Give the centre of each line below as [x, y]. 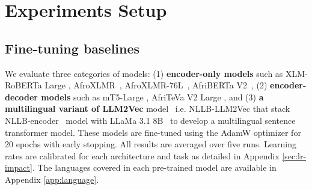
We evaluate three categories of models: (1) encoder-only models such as [144, 73]
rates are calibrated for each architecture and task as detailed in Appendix [142, 155]
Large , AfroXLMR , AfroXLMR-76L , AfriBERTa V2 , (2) [156, 85]
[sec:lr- [294, 155]
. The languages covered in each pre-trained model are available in [154, 167]
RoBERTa [23, 85]
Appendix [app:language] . [52, 179]
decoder [21, 97]
